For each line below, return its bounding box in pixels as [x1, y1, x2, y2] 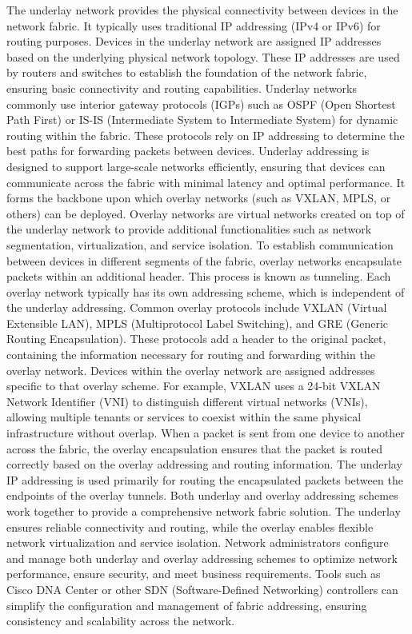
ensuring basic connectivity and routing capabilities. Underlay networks [6, 79, 358, 96]
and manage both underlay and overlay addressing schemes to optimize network [6, 549, 398, 566]
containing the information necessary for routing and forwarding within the [6, 346, 375, 363]
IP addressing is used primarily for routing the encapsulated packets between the [6, 471, 403, 488]
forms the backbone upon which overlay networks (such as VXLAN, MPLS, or [6, 189, 391, 206]
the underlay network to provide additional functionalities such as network [6, 221, 372, 237]
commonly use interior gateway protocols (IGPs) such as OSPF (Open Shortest [6, 95, 396, 112]
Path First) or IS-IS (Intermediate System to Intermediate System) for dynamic [6, 111, 398, 128]
